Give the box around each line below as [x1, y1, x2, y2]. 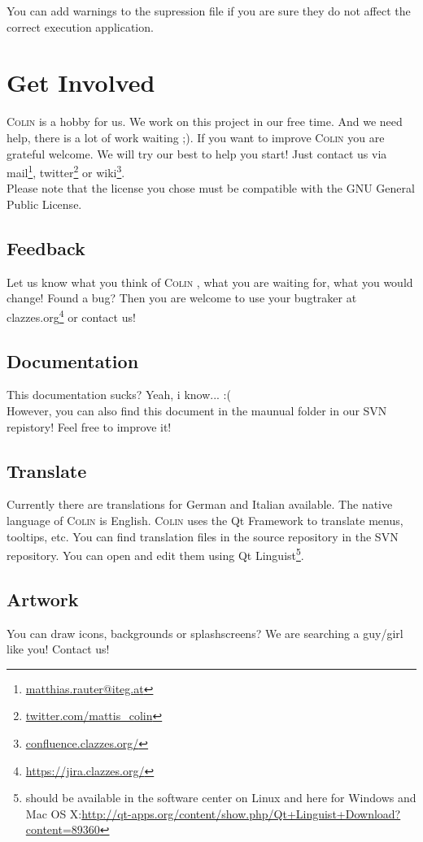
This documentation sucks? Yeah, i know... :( [7, 386, 231, 403]
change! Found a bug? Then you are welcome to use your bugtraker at [7, 289, 357, 306]
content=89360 [25, 821, 100, 838]
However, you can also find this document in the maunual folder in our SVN [7, 401, 387, 419]
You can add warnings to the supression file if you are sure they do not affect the [7, 2, 411, 19]
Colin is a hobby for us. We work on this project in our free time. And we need [7, 113, 403, 130]
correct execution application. [7, 18, 154, 35]
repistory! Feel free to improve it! [7, 418, 172, 435]
